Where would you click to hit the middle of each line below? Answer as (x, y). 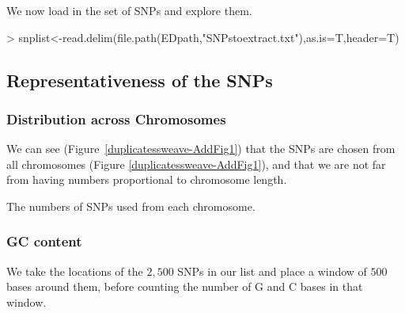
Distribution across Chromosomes (116, 118)
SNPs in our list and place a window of (272, 271)
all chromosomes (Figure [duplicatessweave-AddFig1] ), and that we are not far (196, 164)
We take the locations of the (75, 271)
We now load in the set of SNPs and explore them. (129, 10)
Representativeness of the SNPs (140, 80)
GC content (44, 241)
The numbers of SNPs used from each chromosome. (131, 206)
